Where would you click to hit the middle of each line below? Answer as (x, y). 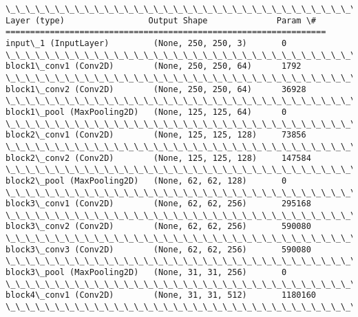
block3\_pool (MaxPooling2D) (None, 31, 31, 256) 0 (146, 273)
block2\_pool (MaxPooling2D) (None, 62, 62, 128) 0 (146, 181)
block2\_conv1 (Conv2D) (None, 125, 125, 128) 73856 (156, 135)
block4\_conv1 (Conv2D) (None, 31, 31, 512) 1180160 (161, 295)
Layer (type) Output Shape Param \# (161, 20)
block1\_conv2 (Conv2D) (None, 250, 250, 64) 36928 (156, 89)
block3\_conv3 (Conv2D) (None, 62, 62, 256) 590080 (158, 249)
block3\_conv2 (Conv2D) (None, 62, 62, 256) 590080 (158, 227)
